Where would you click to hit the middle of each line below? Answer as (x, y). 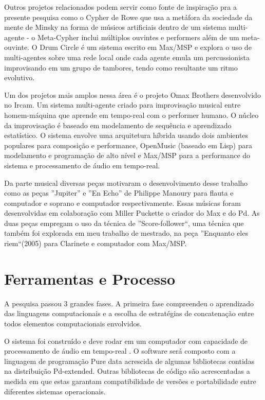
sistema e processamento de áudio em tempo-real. (82, 165)
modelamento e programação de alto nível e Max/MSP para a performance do (127, 155)
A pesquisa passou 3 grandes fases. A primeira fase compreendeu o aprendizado (129, 303)
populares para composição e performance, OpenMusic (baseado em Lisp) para (128, 145)
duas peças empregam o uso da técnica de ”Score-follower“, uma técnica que (124, 223)
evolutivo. (20, 77)
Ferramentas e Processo (90, 278)
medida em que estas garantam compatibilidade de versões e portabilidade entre (130, 381)
